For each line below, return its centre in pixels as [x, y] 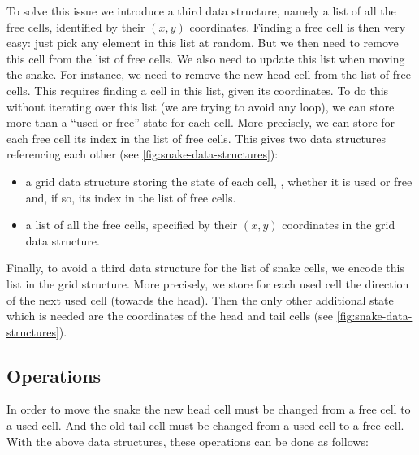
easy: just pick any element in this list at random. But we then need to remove [203, 43]
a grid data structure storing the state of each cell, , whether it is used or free [219, 181]
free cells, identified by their [76, 26]
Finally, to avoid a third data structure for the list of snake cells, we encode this [205, 268]
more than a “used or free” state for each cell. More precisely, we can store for [201, 122]
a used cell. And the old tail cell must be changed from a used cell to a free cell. [205, 425]
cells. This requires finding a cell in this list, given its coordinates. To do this [198, 90]
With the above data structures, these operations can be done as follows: [188, 441]
